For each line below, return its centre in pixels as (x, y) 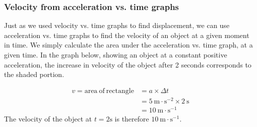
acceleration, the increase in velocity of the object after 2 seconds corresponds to (128, 64)
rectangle (120, 91)
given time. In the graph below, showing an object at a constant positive (116, 54)
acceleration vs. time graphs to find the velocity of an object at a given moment (127, 35)
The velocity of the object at (48, 119)
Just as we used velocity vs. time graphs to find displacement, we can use (117, 25)
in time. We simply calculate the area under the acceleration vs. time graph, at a (128, 45)
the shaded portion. (34, 74)
